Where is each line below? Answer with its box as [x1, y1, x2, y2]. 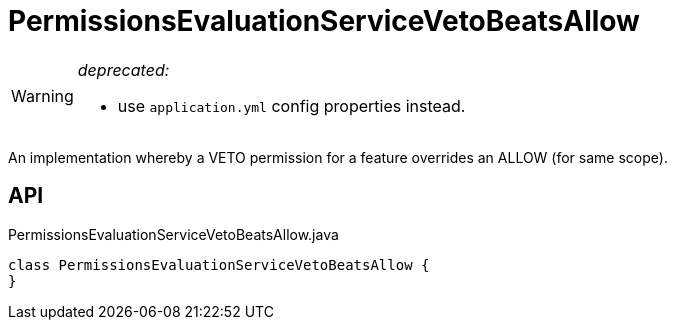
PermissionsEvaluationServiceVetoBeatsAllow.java [8, 225, 339, 243]
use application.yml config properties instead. [117, 95, 466, 116]
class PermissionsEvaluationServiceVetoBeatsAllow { [8, 256, 430, 273]
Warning [11, 85, 74, 106]
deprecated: [77, 59, 170, 80]
